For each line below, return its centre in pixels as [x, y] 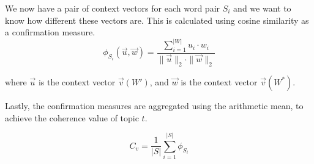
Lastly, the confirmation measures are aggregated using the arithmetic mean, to [154, 105]
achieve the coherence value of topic [72, 117]
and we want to [262, 8]
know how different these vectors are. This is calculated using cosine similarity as [157, 20]
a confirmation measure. [50, 32]
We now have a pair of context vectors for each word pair [113, 8]
